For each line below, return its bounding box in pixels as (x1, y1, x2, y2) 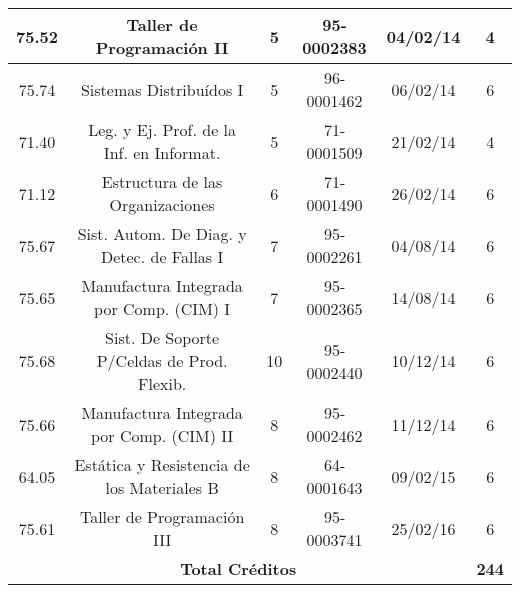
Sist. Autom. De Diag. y (77, 222, 247, 245)
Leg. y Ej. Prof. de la (88, 118, 237, 141)
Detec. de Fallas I (100, 245, 224, 268)
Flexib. (137, 372, 187, 395)
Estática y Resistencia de (74, 453, 250, 476)
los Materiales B (105, 476, 219, 499)
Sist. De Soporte (105, 326, 220, 349)
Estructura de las (101, 170, 223, 193)
